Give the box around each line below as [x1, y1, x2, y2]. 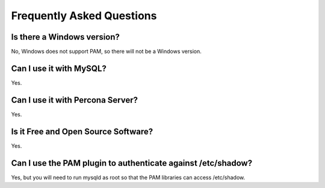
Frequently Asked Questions [11, 9, 157, 22]
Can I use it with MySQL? [11, 63, 107, 73]
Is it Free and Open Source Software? [11, 126, 153, 136]
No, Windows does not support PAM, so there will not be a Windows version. [11, 48, 202, 55]
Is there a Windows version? [11, 32, 120, 42]
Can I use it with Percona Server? [11, 95, 138, 105]
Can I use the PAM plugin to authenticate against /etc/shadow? [11, 158, 253, 168]
